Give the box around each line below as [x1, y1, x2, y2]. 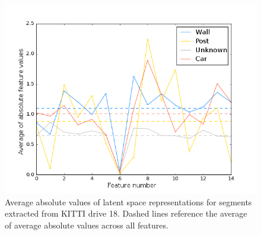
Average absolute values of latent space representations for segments [5, 195, 252, 208]
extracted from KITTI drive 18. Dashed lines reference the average [5, 207, 247, 220]
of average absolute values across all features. [5, 218, 168, 231]
